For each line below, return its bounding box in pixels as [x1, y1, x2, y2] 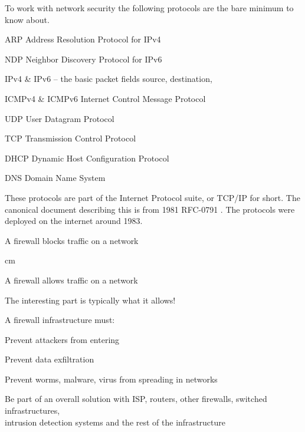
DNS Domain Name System [5, 172, 106, 184]
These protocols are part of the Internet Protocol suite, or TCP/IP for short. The [5, 191, 300, 203]
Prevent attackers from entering [5, 333, 120, 345]
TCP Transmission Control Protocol [5, 132, 136, 144]
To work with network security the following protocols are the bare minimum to [5, 2, 294, 14]
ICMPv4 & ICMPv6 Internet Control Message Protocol [5, 92, 206, 104]
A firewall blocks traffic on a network [5, 234, 139, 246]
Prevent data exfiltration [5, 353, 94, 365]
